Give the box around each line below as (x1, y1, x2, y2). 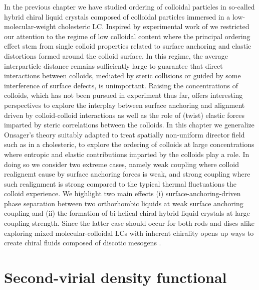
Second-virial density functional (4, 267, 227, 287)
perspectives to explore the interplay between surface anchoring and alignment (4, 99, 245, 110)
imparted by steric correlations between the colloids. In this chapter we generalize (4, 119, 254, 130)
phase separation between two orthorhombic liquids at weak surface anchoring (4, 198, 243, 208)
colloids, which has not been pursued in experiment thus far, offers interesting (4, 90, 243, 100)
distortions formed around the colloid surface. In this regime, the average (4, 50, 228, 61)
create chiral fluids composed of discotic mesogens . (4, 237, 161, 248)
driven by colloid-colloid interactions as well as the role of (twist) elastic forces (4, 109, 245, 120)
